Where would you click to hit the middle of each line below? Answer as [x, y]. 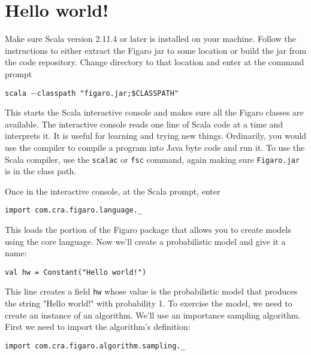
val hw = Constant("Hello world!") [76, 272]
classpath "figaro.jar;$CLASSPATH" [108, 93]
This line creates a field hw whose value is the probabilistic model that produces [151, 291]
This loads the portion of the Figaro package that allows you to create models [148, 230]
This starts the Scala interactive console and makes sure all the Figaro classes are [154, 112]
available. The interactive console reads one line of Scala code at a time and [144, 124]
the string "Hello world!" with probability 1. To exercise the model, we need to [149, 303]
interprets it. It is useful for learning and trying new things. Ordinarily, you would [156, 136]
